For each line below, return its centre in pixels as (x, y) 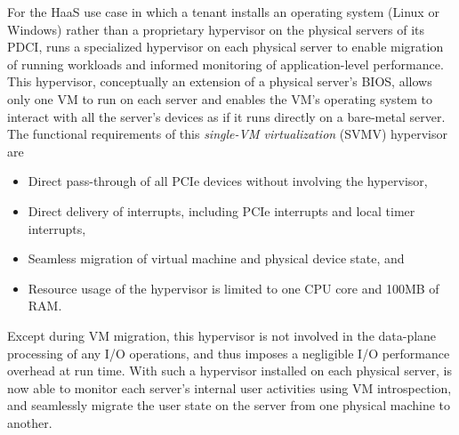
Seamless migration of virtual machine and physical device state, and (216, 258)
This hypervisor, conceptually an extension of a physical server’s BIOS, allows (220, 81)
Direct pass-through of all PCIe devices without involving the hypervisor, (228, 181)
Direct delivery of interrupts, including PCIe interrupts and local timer (221, 210)
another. (30, 422)
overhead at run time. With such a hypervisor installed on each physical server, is (230, 371)
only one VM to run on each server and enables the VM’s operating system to (220, 98)
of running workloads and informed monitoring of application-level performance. (225, 64)
